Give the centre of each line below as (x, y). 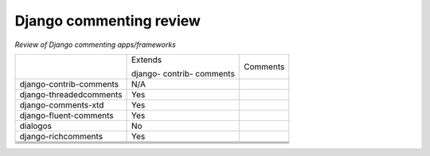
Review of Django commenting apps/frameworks (96, 45)
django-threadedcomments (71, 94)
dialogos (35, 126)
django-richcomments (61, 136)
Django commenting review (107, 21)
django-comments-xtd (62, 105)
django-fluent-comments (66, 115)
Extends (147, 60)
